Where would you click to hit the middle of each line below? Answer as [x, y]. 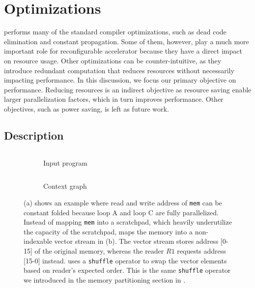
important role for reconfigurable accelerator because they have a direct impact [123, 51]
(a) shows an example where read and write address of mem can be [123, 202]
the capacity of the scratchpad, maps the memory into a [108, 231]
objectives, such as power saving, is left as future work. [86, 108]
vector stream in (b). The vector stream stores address [136, 241]
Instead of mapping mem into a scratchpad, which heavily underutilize [128, 222]
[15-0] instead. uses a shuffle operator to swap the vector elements [125, 260]
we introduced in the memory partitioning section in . [105, 279]
